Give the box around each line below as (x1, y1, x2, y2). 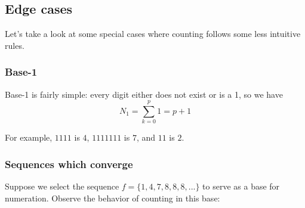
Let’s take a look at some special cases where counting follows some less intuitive (5, 27, 301, 40)
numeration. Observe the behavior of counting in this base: (5, 191, 220, 204)
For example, (5, 131, 53, 144)
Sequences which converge (5, 156, 133, 171)
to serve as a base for (202, 180, 280, 193)
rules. (5, 39, 24, 51)
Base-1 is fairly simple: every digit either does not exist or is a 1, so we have (5, 88, 283, 100)
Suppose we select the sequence (5, 180, 119, 193)
